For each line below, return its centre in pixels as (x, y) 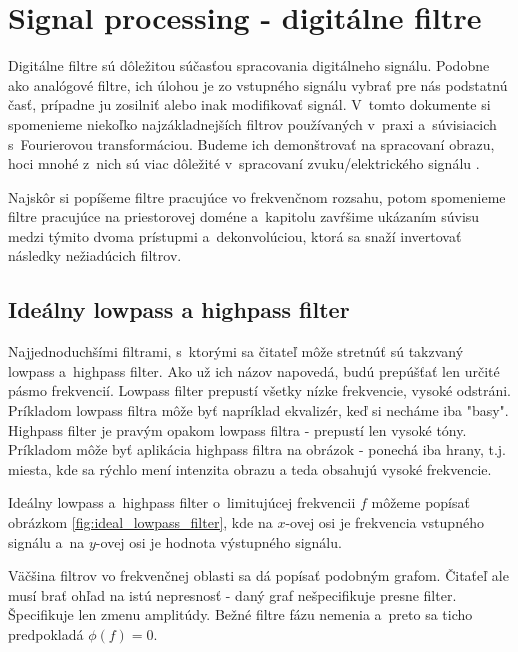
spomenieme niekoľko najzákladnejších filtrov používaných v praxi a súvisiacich (252, 123)
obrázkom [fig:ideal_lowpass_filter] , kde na (140, 522)
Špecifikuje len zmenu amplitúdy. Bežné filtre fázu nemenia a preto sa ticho (240, 614)
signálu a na (46, 541)
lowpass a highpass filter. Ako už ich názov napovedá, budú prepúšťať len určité (254, 370)
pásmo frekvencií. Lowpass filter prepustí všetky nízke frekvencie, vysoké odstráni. (259, 390)
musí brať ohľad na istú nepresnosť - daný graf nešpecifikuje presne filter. (232, 594)
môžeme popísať (420, 502)
